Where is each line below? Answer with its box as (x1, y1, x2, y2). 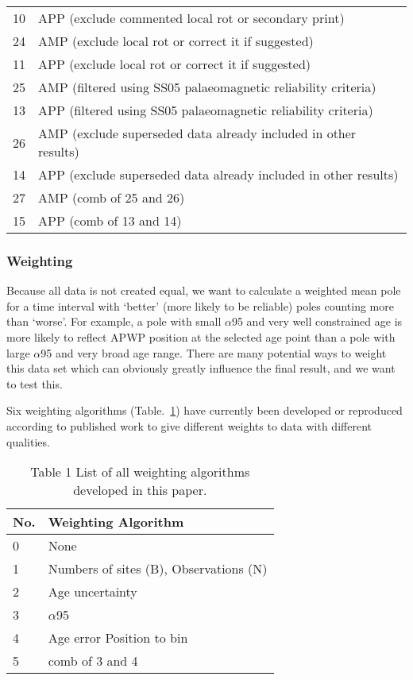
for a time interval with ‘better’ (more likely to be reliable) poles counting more (6, 297, 394, 314)
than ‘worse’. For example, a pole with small (6, 313, 222, 330)
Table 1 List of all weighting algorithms (30, 462, 250, 481)
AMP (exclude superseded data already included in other (38, 124, 357, 142)
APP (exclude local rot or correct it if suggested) (38, 55, 311, 73)
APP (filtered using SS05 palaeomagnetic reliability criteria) (38, 101, 373, 119)
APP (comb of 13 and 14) (38, 211, 182, 230)
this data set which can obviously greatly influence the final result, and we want (6, 360, 396, 377)
